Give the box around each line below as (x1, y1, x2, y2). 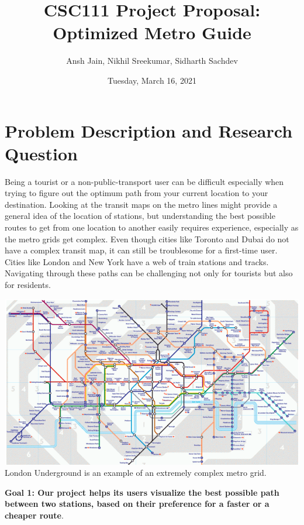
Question (5, 141, 78, 165)
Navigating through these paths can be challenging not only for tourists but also (5, 267, 293, 279)
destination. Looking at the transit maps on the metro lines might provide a (5, 198, 278, 210)
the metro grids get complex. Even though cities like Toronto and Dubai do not (5, 232, 289, 245)
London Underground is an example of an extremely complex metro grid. (5, 466, 267, 479)
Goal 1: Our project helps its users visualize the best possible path (5, 486, 279, 498)
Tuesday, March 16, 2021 (108, 74, 196, 86)
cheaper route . (5, 509, 64, 521)
